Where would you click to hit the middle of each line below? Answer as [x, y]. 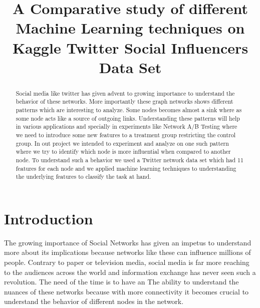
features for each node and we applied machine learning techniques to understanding [126, 168]
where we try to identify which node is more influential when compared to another [123, 151]
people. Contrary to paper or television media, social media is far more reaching [127, 262]
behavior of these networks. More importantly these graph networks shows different [124, 101]
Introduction [49, 218]
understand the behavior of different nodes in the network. [94, 301]
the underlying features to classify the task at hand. [83, 177]
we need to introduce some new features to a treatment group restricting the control [126, 135]
